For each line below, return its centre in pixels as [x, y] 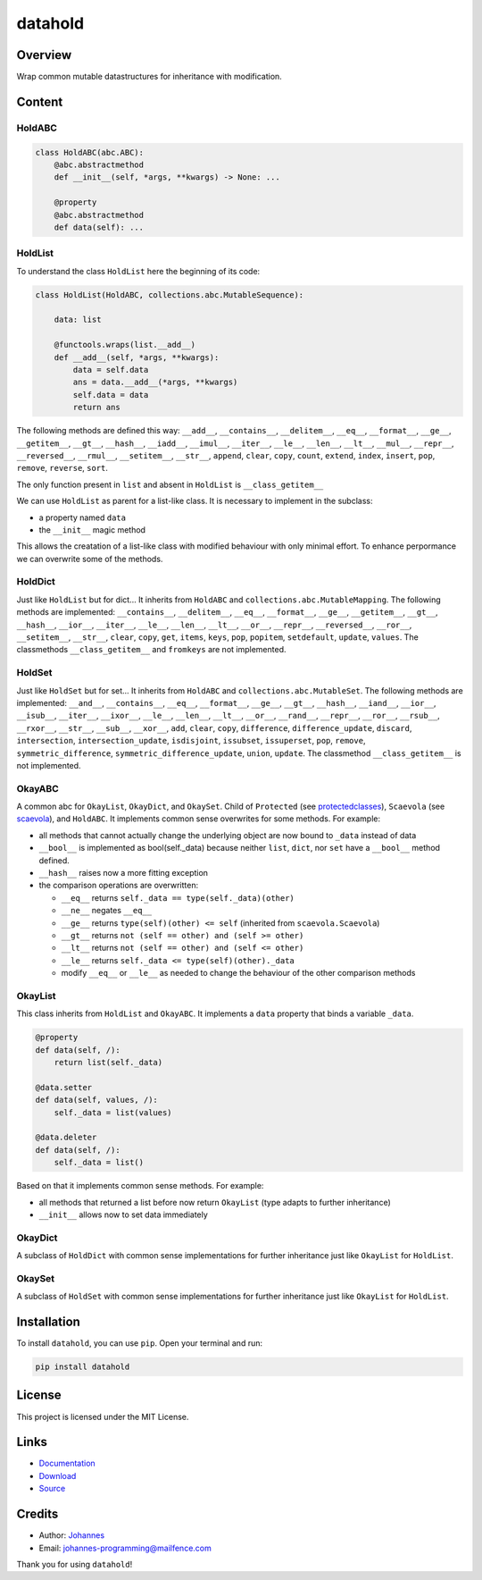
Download [58, 1475]
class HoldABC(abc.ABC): [90, 152]
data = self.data [111, 370]
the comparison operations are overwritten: [119, 886]
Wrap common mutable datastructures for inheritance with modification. [150, 77]
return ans [96, 408]
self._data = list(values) [113, 1112]
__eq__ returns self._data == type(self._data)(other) [178, 897]
